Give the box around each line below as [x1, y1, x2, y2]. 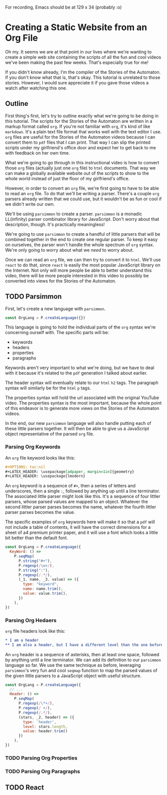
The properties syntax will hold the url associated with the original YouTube [5, 395, 159, 401]
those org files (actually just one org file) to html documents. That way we [5, 165, 156, 171]
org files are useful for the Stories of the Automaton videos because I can [5, 134, 156, 140]
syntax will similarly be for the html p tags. [5, 385, 91, 391]
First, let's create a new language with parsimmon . [5, 306, 106, 312]
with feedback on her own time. [5, 150, 70, 156]
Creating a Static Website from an [5, 22, 148, 33]
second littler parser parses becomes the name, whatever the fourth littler [5, 504, 157, 510]
